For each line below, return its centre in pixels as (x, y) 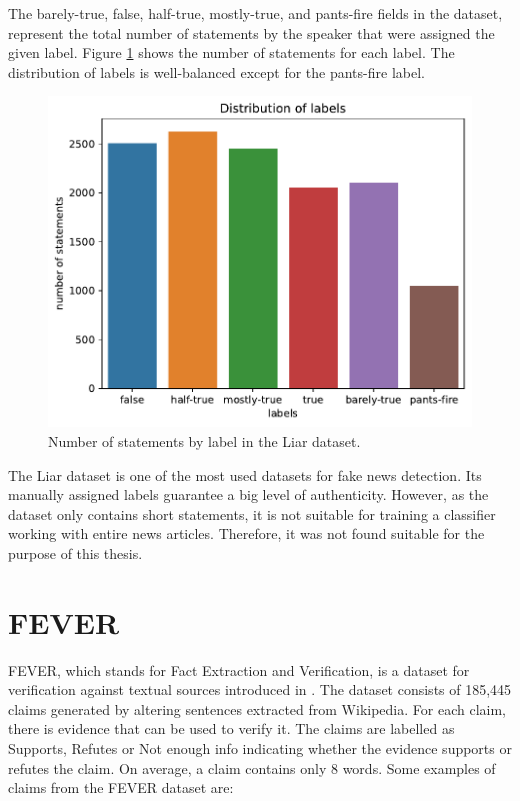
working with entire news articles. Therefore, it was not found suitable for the (246, 533)
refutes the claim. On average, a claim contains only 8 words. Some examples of (252, 767)
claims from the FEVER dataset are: (121, 787)
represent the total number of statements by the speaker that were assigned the (251, 32)
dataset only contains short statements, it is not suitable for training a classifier (252, 513)
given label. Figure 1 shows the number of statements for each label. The (231, 52)
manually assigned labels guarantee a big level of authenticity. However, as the (248, 494)
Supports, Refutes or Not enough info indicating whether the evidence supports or (260, 748)
